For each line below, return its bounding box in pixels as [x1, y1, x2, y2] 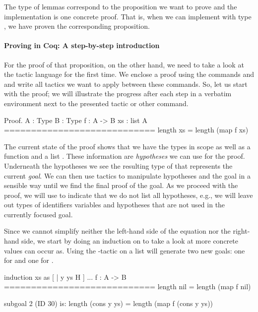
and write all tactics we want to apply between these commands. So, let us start [4, 78, 248, 89]
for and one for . [4, 255, 54, 265]
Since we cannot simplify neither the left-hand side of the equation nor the [4, 226, 231, 236]
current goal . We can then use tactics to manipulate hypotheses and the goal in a [4, 170, 251, 181]
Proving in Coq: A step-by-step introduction [4, 40, 160, 51]
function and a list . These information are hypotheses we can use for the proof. [4, 151, 245, 161]
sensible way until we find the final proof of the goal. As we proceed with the [4, 180, 238, 190]
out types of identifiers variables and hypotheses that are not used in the [4, 199, 225, 210]
